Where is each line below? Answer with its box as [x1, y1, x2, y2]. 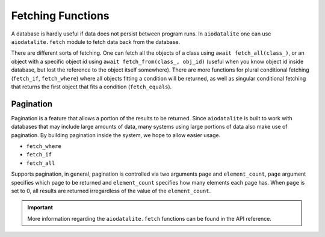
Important [27, 204, 54, 211]
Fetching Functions [11, 9, 110, 22]
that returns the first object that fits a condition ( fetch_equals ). [11, 83, 172, 90]
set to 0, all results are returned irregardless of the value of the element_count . [11, 187, 211, 194]
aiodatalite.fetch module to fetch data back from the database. [11, 38, 181, 45]
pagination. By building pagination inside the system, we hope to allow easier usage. [11, 131, 221, 138]
